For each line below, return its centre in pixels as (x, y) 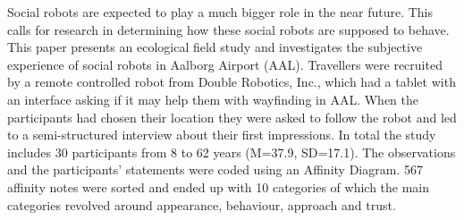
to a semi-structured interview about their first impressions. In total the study (222, 135)
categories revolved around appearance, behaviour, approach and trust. (202, 204)
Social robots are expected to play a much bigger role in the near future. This (220, 12)
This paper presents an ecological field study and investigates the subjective (215, 47)
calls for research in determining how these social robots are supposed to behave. (228, 29)
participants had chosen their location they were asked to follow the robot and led (232, 117)
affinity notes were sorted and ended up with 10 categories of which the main (219, 186)
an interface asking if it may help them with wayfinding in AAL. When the (213, 99)
